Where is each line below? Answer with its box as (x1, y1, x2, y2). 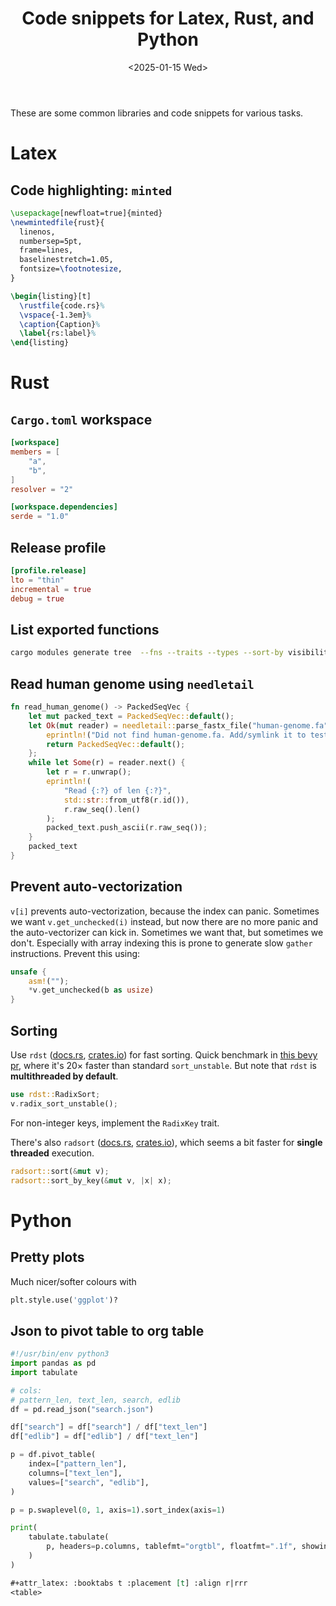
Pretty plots (10, 1249, 85, 1266)
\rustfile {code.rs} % (19, 300, 105, 311)
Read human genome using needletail (10, 675, 255, 692)
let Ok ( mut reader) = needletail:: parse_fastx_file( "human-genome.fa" (28, 720, 329, 731)
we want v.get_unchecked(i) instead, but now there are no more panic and (10, 915, 319, 927)
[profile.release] (10, 566, 87, 576)
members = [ (10, 447, 60, 457)
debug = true (10, 593, 65, 604)
